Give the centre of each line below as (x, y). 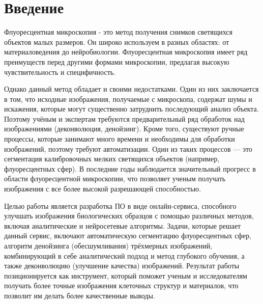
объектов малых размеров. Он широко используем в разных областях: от (117, 42)
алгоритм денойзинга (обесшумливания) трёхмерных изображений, (108, 245)
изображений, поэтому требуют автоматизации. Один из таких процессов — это (128, 148)
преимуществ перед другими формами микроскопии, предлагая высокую (117, 61)
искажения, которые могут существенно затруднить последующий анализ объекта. (131, 109)
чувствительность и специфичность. (60, 72)
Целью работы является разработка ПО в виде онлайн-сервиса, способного (120, 205)
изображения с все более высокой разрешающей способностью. (103, 189)
